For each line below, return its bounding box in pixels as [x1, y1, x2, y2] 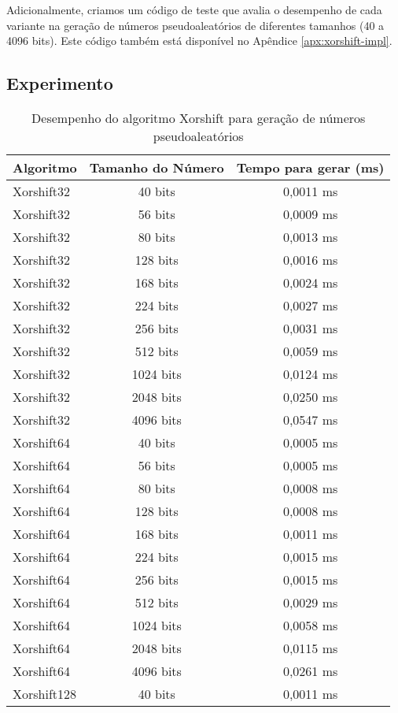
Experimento [6, 71, 113, 95]
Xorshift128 [13, 684, 77, 703]
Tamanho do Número [89, 158, 224, 176]
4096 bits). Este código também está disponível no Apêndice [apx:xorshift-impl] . [6, 32, 392, 49]
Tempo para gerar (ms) [236, 158, 385, 176]
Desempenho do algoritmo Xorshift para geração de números [31, 108, 366, 127]
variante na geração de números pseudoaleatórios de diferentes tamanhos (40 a [6, 17, 385, 33]
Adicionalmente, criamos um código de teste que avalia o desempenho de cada [6, 2, 382, 17]
